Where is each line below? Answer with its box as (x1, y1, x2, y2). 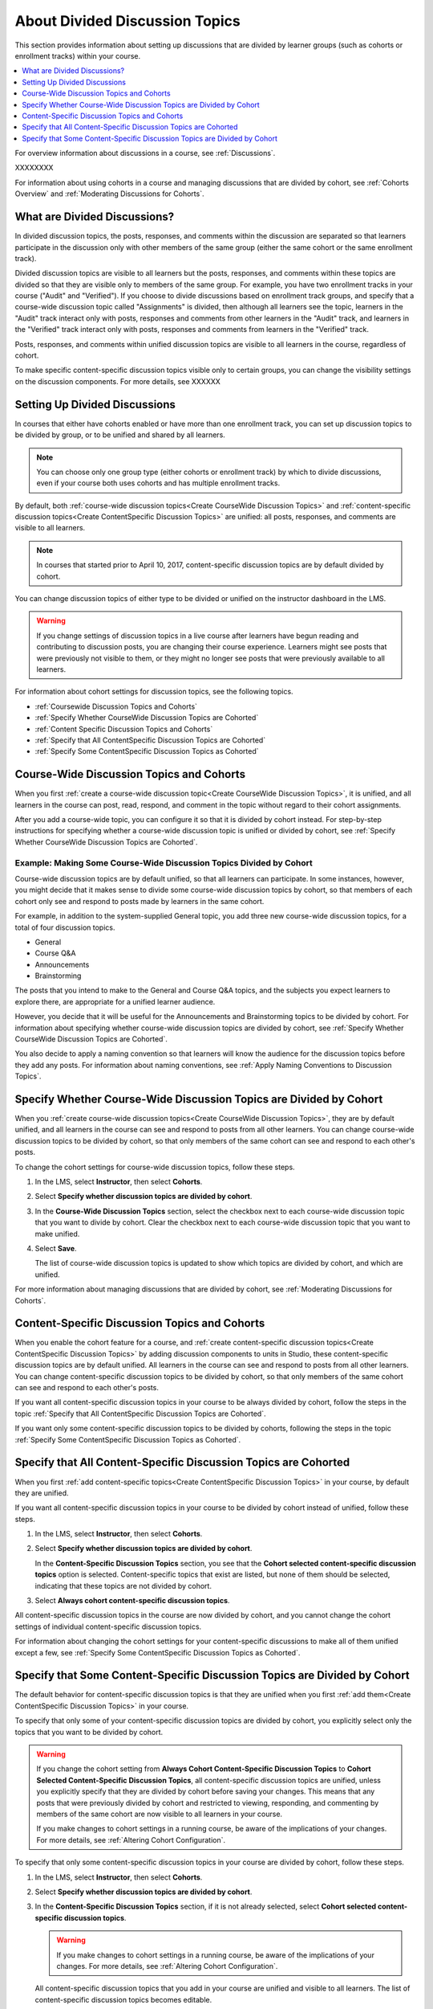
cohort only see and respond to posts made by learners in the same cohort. (14, 896, 265, 906)
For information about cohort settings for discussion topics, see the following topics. (14, 687, 293, 697)
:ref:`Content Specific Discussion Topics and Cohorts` (34, 724, 213, 734)
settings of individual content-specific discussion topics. (14, 1622, 202, 1631)
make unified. (34, 1229, 80, 1238)
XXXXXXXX (14, 163, 54, 173)
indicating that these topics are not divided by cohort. (34, 1581, 212, 1590)
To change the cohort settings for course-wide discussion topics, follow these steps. (14, 1162, 296, 1172)
